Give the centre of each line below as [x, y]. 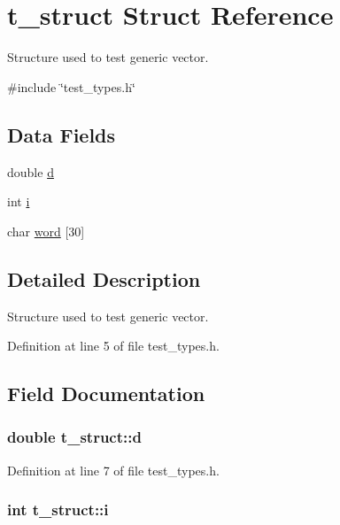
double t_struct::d [74, 437]
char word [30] [46, 231]
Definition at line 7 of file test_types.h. [113, 470]
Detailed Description [104, 278]
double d [31, 171]
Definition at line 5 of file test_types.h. [113, 346]
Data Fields [62, 134]
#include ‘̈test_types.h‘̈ [71, 86]
